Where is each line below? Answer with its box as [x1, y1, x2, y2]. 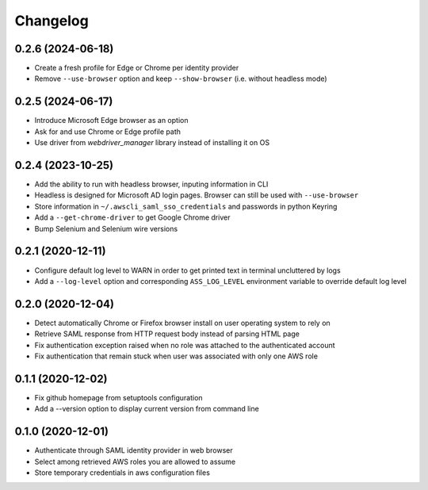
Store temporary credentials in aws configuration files [34, 468, 210, 477]
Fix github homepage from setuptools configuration [34, 392, 203, 402]
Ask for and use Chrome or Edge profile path [34, 127, 182, 136]
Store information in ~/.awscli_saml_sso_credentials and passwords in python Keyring [34, 201, 338, 211]
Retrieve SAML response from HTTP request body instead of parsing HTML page [34, 329, 300, 339]
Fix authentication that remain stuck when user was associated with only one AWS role [34, 351, 319, 361]
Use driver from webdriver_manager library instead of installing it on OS [34, 138, 269, 147]
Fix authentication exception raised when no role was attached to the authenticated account [34, 340, 336, 350]
